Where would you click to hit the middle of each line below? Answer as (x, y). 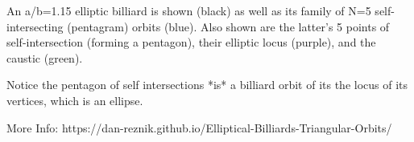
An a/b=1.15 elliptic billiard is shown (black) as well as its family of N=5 (189, 10)
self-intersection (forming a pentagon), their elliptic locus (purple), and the (191, 42)
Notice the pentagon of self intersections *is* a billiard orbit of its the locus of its (207, 85)
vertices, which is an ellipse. (75, 100)
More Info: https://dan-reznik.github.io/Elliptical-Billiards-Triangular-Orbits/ (199, 127)
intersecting (35, 26)
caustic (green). (45, 57)
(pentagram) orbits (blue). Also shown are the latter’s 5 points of (228, 26)
